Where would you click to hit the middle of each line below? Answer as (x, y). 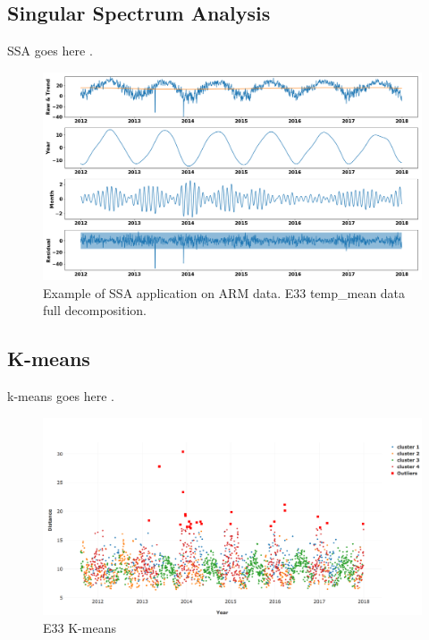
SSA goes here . (50, 51)
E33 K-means (80, 627)
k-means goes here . (61, 396)
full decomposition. (95, 310)
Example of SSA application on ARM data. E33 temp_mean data (224, 292)
